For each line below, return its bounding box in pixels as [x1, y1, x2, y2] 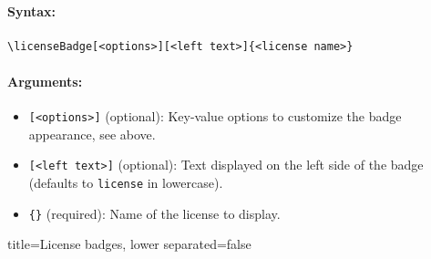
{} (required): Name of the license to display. [28, 203, 281, 223]
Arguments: [7, 71, 83, 90]
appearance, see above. [28, 124, 156, 143]
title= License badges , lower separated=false [7, 234, 251, 254]
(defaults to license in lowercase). [28, 173, 223, 192]
